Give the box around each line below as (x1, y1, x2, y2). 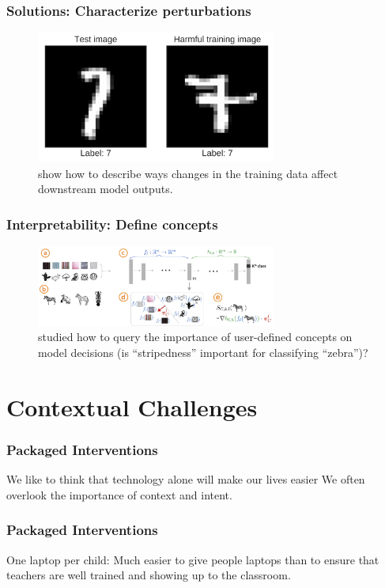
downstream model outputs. (38, 180, 173, 197)
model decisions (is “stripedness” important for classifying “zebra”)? (38, 344, 368, 361)
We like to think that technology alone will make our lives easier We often (6, 471, 365, 487)
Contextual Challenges (6, 390, 258, 423)
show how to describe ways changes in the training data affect (38, 165, 338, 181)
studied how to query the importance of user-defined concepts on (38, 328, 353, 345)
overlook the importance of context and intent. (6, 486, 232, 503)
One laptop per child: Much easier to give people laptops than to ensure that (6, 551, 379, 567)
